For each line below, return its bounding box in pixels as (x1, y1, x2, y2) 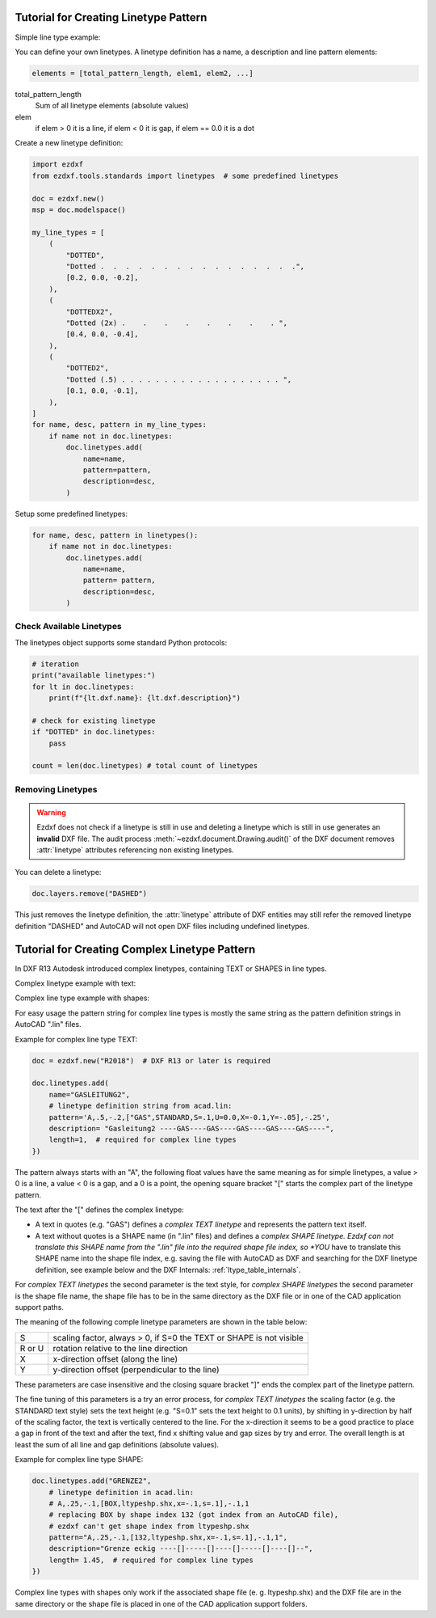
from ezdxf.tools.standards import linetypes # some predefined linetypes (31, 171, 339, 180)
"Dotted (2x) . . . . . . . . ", (65, 318, 288, 327)
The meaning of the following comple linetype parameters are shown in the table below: (15, 1317, 308, 1327)
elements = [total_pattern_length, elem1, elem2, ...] (31, 69, 254, 78)
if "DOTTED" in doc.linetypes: (31, 728, 157, 737)
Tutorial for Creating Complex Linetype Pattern (15, 942, 256, 956)
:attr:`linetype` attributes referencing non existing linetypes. (36, 845, 234, 855)
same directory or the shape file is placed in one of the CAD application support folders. (15, 1599, 308, 1608)
